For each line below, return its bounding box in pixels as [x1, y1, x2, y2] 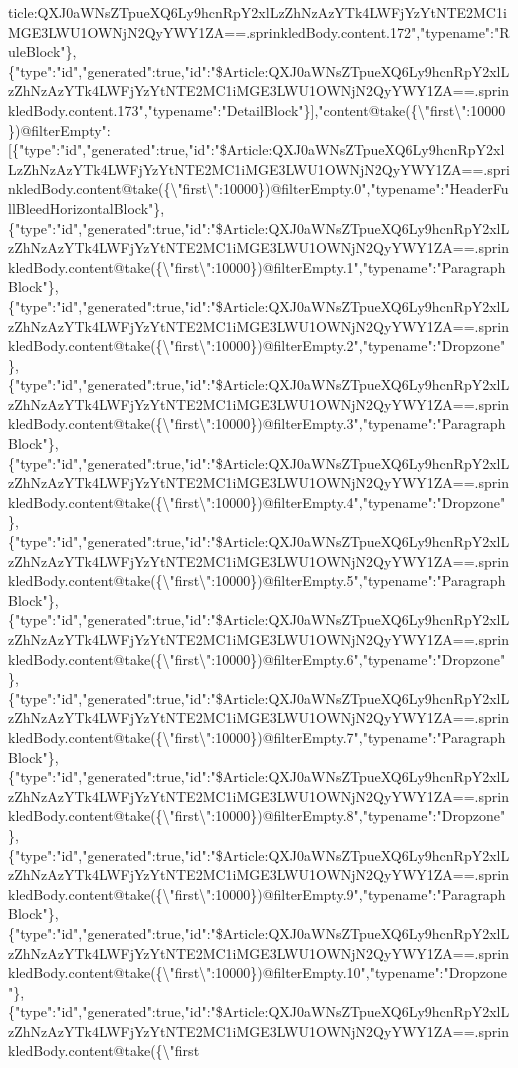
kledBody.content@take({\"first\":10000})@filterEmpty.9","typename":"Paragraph [8, 883, 506, 904]
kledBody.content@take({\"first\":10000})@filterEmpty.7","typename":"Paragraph [8, 726, 506, 747]
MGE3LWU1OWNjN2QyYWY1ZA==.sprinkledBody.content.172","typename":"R [8, 21, 510, 42]
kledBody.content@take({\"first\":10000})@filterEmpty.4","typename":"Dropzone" [8, 491, 506, 512]
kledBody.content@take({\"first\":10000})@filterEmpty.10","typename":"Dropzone [8, 962, 507, 983]
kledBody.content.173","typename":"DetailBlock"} [8, 99, 311, 120]
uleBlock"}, [8, 41, 77, 62]
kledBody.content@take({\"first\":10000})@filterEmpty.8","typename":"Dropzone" [8, 805, 506, 826]
